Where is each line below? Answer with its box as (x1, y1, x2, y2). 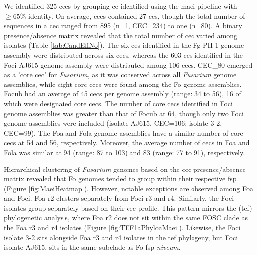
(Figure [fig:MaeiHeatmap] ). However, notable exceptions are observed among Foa (4, 183, 253, 193)
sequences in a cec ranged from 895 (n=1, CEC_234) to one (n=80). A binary (4, 20, 242, 31)
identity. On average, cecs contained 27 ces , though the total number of (28, 10, 245, 21)
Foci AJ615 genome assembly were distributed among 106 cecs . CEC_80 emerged (4, 59, 253, 70)
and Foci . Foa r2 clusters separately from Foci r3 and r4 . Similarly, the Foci (4, 193, 234, 203)
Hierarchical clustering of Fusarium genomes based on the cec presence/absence (4, 164, 246, 174)
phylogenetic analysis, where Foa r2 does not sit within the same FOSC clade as (4, 212, 248, 223)
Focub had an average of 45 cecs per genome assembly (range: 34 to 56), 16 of (4, 88, 241, 99)
